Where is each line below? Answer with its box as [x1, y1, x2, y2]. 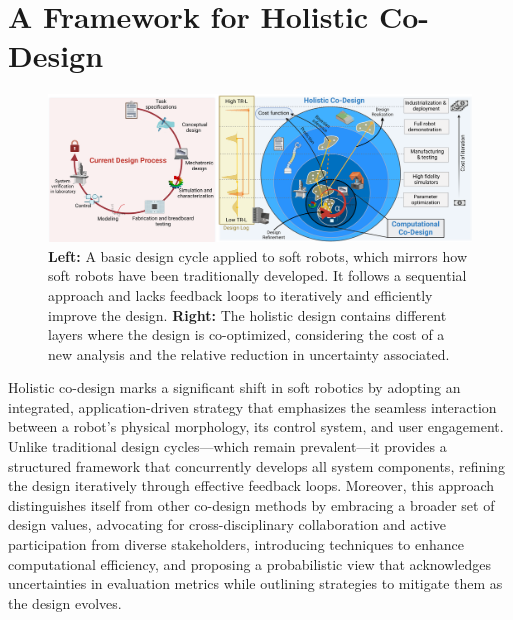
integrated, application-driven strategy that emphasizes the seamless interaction [8, 396, 497, 417]
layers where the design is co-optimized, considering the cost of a [48, 324, 445, 345]
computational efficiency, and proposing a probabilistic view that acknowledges [8, 553, 491, 574]
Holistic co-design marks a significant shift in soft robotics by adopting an [8, 377, 461, 398]
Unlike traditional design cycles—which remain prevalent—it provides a [8, 436, 447, 457]
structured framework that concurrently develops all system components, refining [8, 455, 505, 476]
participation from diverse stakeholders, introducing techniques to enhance [8, 534, 464, 555]
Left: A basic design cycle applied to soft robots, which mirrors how [48, 245, 468, 266]
